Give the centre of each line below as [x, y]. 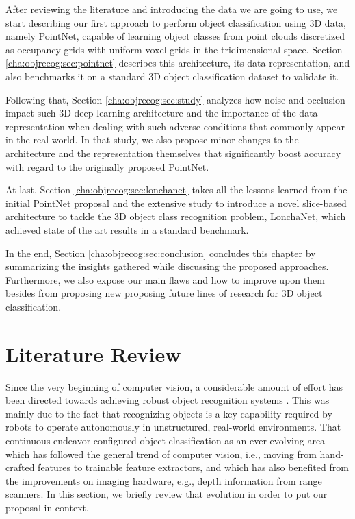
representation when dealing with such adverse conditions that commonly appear [175, 126]
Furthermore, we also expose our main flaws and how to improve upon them [165, 279]
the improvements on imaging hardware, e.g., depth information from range [164, 480]
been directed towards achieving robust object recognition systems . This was [168, 400]
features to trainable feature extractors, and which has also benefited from [193, 467]
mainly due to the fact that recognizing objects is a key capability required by [169, 413]
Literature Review [93, 353]
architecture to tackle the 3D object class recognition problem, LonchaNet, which [176, 216]
